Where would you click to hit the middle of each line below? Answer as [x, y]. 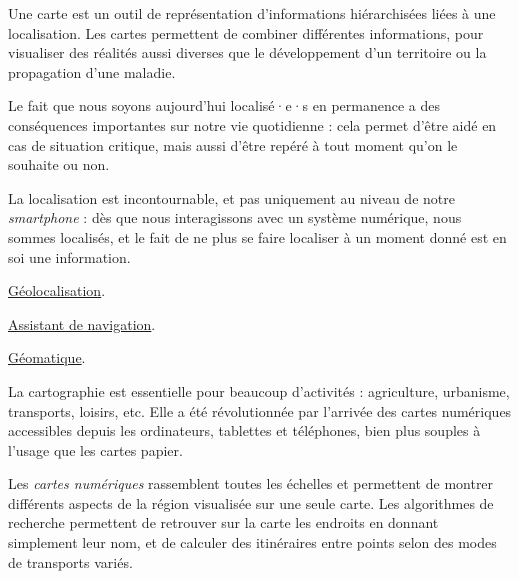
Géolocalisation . [57, 290]
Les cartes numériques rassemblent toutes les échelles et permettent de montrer [251, 483]
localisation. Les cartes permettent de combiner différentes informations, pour [246, 32]
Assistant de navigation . [82, 323]
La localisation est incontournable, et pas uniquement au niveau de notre [231, 197]
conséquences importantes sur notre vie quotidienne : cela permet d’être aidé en [252, 124]
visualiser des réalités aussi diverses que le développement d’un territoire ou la [247, 52]
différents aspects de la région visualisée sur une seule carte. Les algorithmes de [251, 502]
